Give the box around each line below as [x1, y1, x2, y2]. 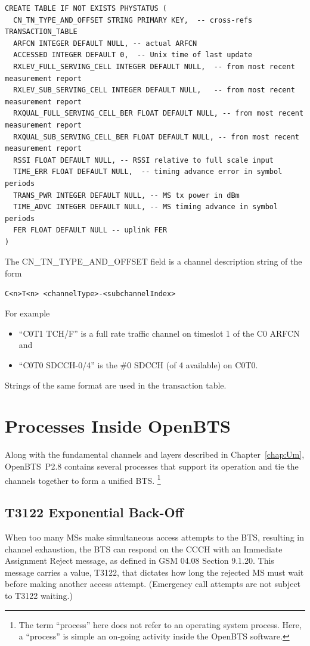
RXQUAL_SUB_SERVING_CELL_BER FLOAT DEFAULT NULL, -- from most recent [13, 132, 299, 141]
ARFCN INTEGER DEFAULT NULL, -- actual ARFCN [13, 39, 197, 48]
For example [5, 307, 50, 319]
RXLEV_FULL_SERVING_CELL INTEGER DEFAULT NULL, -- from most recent [13, 62, 295, 71]
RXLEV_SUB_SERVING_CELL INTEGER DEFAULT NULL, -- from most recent [13, 86, 295, 95]
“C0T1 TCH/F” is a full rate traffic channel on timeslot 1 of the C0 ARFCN [18, 327, 300, 339]
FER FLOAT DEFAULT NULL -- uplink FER [13, 226, 168, 235]
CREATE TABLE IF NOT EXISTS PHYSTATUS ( [5, 4, 168, 13]
